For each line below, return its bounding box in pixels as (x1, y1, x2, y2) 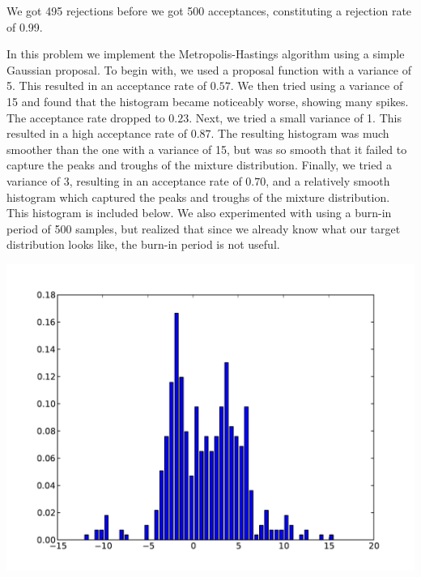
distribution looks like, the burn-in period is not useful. (6, 236, 280, 253)
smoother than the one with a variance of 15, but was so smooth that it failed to (6, 140, 407, 157)
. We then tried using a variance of (230, 77, 403, 94)
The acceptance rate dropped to (6, 109, 165, 126)
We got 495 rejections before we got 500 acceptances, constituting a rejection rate (6, 2, 412, 19)
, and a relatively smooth (266, 172, 390, 189)
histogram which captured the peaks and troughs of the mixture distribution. (6, 188, 390, 205)
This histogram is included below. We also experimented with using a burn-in (6, 204, 392, 221)
